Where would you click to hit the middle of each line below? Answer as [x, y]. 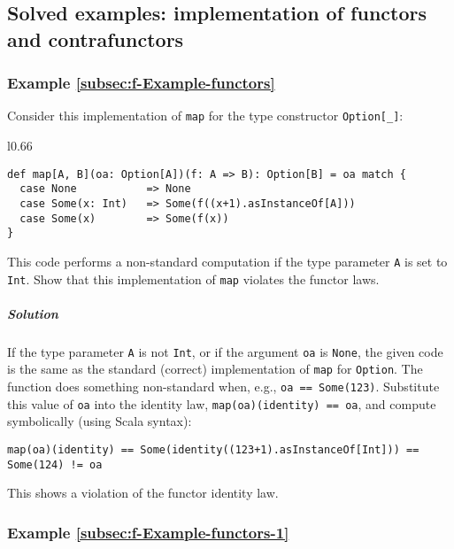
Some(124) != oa [55, 464]
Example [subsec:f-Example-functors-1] [148, 532]
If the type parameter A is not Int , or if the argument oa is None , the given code [225, 351]
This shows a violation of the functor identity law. [143, 493]
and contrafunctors [96, 39]
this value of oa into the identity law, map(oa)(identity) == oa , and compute [222, 403]
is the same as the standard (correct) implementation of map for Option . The [215, 369]
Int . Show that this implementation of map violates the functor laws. [193, 278]
